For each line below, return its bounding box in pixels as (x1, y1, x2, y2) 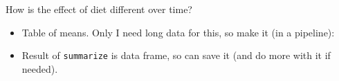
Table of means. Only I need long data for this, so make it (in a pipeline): (21, 25, 335, 39)
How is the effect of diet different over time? (6, 2, 192, 16)
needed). (21, 61, 58, 76)
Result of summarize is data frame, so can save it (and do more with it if (21, 48, 331, 62)
